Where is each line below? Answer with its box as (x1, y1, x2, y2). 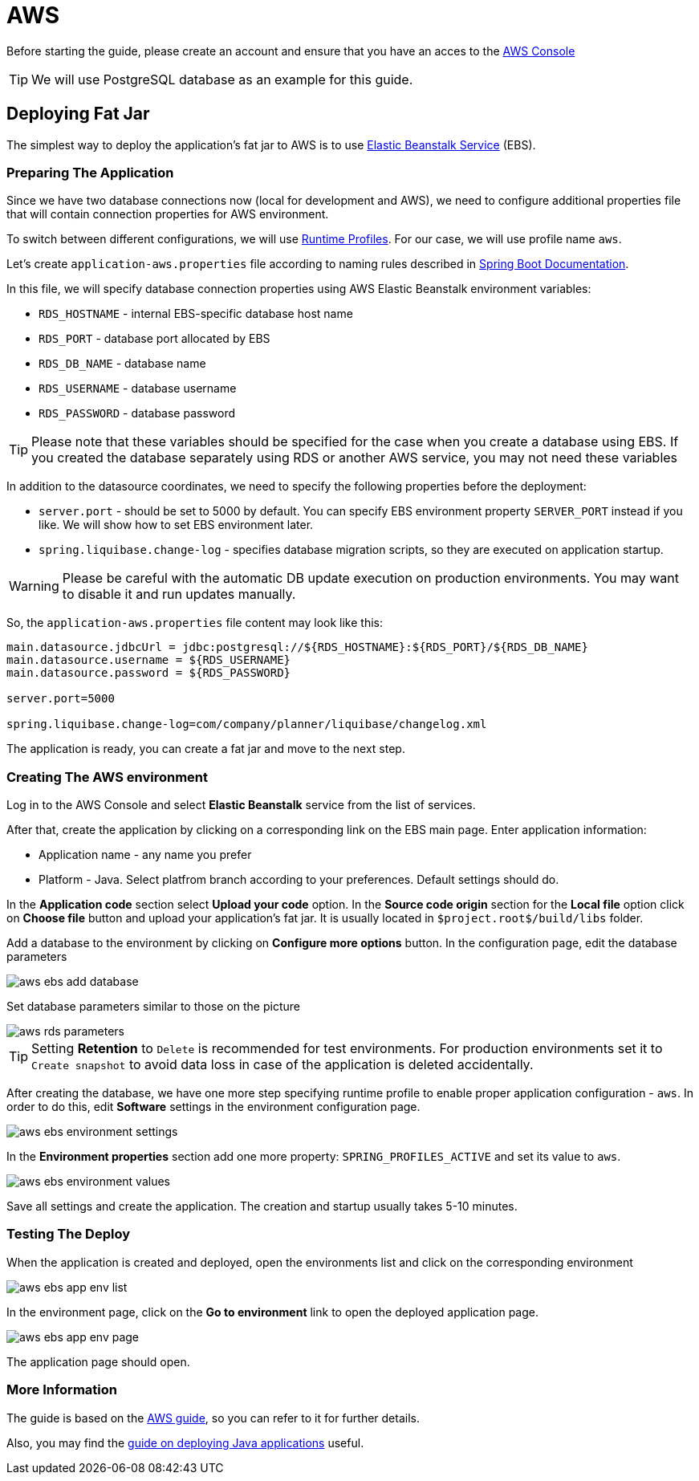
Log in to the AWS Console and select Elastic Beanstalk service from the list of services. (6, 798, 476, 812)
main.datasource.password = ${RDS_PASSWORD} (6, 666, 291, 680)
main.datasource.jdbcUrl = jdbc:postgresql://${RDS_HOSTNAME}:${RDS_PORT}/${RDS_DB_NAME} (6, 641, 588, 654)
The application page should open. (6, 1354, 190, 1369)
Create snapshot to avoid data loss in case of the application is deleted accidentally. (31, 1056, 534, 1073)
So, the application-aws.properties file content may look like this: (6, 616, 383, 630)
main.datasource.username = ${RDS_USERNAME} (6, 653, 291, 667)
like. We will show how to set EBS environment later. (39, 518, 314, 532)
